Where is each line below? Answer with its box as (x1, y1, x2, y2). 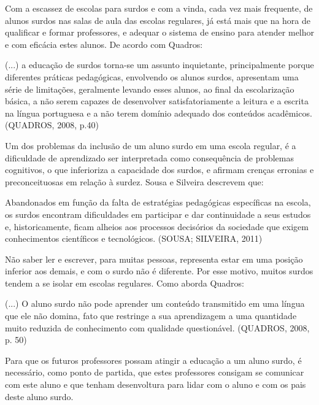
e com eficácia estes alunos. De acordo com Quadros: (5, 37, 203, 50)
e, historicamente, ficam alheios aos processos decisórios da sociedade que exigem (5, 220, 309, 233)
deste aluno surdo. (5, 390, 74, 403)
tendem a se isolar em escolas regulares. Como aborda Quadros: (5, 276, 244, 289)
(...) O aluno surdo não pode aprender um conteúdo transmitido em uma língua (5, 297, 305, 310)
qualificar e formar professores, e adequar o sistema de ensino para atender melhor (5, 26, 315, 39)
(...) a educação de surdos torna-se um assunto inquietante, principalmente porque (5, 58, 314, 71)
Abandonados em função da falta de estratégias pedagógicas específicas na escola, (5, 196, 311, 209)
